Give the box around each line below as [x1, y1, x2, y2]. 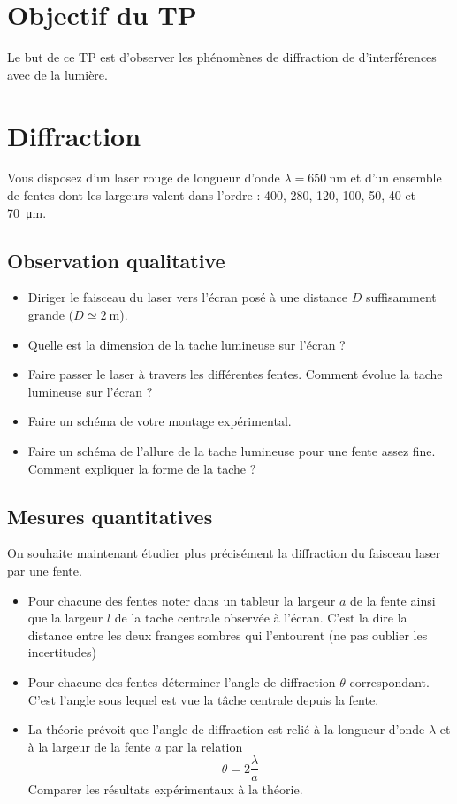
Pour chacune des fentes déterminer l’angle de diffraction [27, 672, 336, 691]
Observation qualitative [7, 246, 225, 274]
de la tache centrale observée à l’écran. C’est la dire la [114, 608, 407, 627]
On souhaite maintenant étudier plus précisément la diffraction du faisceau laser [7, 544, 441, 562]
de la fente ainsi [350, 591, 436, 609]
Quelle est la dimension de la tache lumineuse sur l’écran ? [27, 335, 346, 353]
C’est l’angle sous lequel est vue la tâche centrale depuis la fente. [27, 690, 379, 708]
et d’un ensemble [350, 168, 442, 187]
